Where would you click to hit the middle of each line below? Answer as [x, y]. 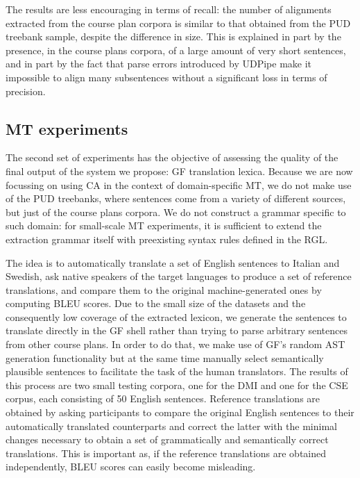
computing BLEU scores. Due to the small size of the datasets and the [156, 303]
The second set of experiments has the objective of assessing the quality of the [172, 157]
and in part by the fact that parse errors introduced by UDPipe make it [159, 64]
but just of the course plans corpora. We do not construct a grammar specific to [176, 212]
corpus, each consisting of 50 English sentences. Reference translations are [163, 398]
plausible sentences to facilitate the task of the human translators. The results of [177, 371]
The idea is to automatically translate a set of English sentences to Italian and [173, 262]
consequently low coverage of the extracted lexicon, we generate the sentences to [176, 316]
